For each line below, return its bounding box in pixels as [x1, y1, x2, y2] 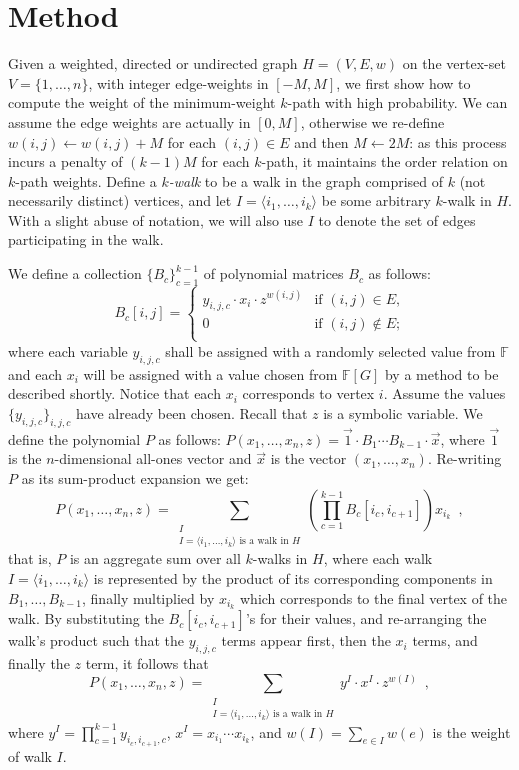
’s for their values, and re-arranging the [245, 608, 487, 629]
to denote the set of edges [318, 209, 476, 230]
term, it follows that [85, 653, 209, 674]
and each [8, 363, 63, 384]
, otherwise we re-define [300, 111, 445, 132]
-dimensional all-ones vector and [54, 448, 252, 469]
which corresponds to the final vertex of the [239, 587, 508, 608]
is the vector [270, 448, 347, 469]
